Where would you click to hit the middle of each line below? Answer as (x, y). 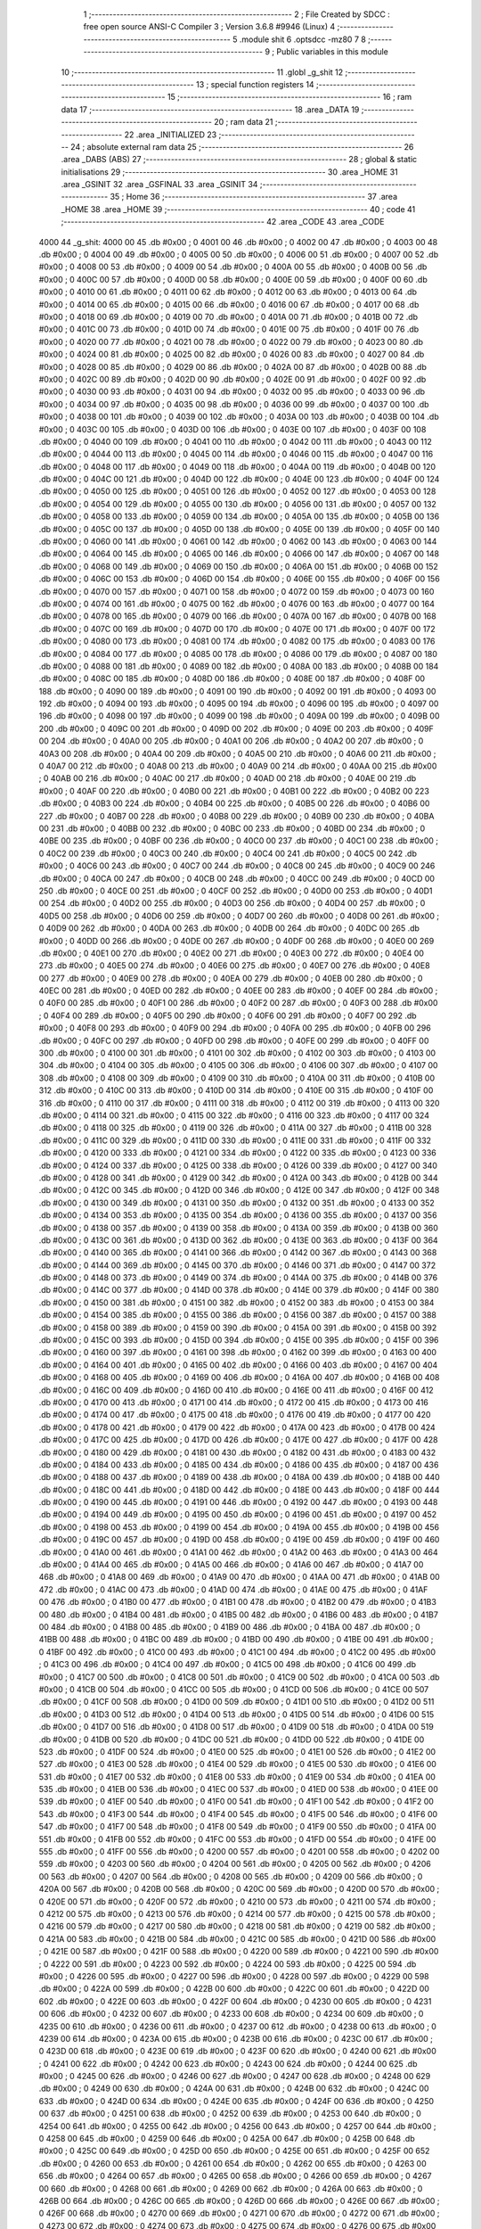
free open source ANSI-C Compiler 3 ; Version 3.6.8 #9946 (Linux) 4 (209, 27)
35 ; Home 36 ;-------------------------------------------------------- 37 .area (254, 197)
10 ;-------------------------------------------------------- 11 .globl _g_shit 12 (202, 72)
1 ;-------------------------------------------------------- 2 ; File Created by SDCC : (237, 14)
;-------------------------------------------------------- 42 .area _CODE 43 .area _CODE (223, 222)
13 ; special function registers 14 (256, 84)
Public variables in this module (333, 52)
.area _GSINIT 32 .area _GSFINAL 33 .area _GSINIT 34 (159, 185)
